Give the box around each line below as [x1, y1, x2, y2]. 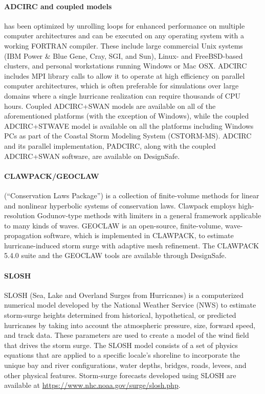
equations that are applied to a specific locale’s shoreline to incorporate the [4, 350, 240, 360]
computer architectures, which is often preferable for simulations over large [4, 80, 239, 91]
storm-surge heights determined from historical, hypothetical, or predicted [4, 310, 236, 320]
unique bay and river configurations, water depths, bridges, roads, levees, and [4, 360, 247, 370]
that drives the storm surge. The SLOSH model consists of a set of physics [4, 339, 238, 350]
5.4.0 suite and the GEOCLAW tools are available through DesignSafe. [4, 250, 227, 261]
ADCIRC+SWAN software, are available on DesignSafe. [4, 150, 180, 161]
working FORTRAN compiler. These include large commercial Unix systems [4, 40, 243, 51]
